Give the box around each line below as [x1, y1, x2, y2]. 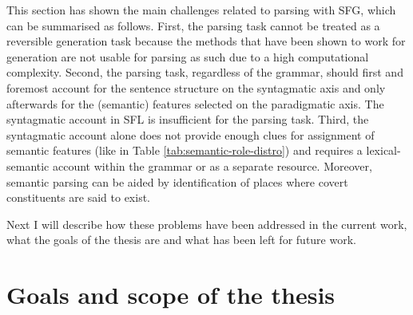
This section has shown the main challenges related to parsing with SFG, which [6, 2, 396, 18]
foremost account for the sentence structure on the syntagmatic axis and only [6, 79, 386, 96]
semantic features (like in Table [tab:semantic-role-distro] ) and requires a [6, 142, 363, 159]
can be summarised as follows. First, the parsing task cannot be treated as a [6, 17, 380, 33]
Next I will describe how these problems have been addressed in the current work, [6, 215, 407, 232]
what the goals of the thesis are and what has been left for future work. [6, 231, 356, 248]
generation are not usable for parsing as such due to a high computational [6, 48, 369, 65]
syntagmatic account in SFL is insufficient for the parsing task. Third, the [6, 111, 369, 128]
